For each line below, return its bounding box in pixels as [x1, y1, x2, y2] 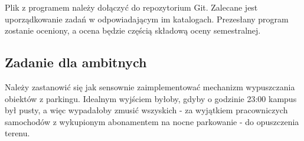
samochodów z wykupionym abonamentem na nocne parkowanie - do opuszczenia [5, 115, 299, 127]
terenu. [5, 127, 30, 139]
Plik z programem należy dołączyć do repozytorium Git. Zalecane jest [5, 1, 258, 13]
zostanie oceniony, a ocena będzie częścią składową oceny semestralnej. [5, 24, 261, 37]
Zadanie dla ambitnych [5, 53, 147, 71]
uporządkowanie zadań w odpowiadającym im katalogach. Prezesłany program [5, 12, 289, 25]
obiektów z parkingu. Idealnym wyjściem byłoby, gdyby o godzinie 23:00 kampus [5, 92, 297, 104]
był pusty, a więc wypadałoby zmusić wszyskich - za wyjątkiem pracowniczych [5, 104, 288, 116]
